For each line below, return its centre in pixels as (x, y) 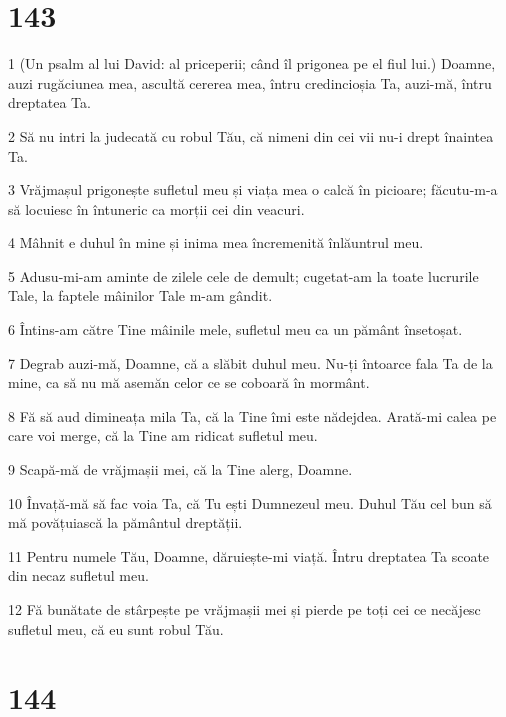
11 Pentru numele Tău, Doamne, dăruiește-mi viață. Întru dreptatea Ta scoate (249, 555)
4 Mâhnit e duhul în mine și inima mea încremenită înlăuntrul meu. (216, 242)
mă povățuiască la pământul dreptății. (125, 522)
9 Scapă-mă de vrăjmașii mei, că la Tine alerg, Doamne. (180, 469)
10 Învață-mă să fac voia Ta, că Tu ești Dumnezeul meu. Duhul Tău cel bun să (250, 502)
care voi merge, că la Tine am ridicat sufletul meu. (163, 435)
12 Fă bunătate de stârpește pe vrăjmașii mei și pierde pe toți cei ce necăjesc (244, 609)
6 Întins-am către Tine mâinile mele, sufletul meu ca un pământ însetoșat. (235, 329)
